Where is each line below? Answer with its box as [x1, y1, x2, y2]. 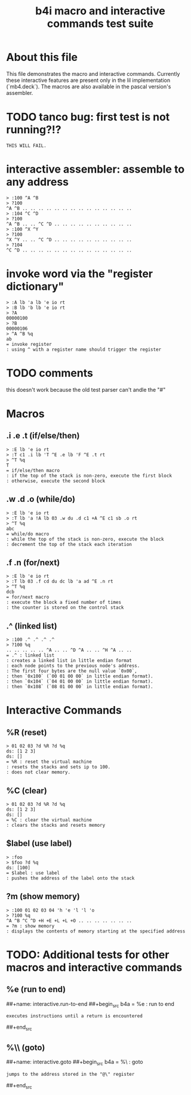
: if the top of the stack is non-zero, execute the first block [6, 473, 172, 479]
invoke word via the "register [6, 267, 153, 280]
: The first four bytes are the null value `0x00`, [6, 668, 137, 674]
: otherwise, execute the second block [6, 478, 106, 484]
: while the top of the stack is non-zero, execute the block [6, 536, 164, 542]
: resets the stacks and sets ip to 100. [6, 764, 111, 770]
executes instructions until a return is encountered [6, 1013, 143, 1019]
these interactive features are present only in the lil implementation [6, 76, 171, 84]
